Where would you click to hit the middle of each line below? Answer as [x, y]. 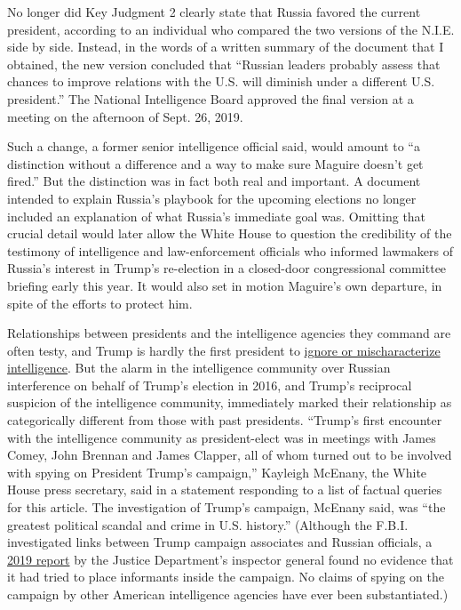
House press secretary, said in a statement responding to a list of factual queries [225, 490]
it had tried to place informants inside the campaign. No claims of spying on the [226, 577]
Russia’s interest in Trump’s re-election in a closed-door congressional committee [227, 268]
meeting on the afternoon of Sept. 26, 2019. [125, 116]
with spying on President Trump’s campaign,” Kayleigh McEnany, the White [217, 472]
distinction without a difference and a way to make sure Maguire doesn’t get [215, 163]
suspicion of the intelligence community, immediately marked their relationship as [230, 402]
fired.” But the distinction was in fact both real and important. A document [214, 181]
